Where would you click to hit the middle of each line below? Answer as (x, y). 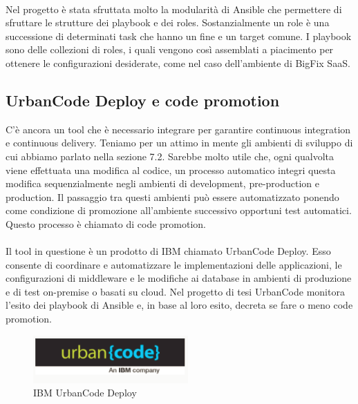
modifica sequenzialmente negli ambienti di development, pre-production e (162, 183)
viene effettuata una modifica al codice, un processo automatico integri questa (171, 170)
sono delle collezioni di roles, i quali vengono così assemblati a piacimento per (170, 49)
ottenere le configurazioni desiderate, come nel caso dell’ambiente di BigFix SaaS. (178, 62)
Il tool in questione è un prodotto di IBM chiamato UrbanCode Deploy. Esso (168, 251)
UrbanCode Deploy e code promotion (143, 100)
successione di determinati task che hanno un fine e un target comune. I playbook (179, 36)
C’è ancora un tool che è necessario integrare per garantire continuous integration (178, 129)
